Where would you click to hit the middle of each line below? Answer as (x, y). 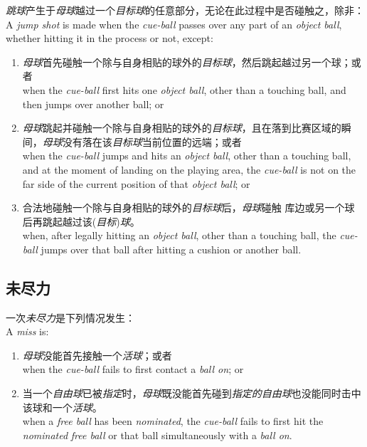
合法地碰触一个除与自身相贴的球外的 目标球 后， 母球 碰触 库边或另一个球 (188, 207)
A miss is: (27, 331)
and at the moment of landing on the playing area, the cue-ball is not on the (189, 169)
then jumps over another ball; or (93, 104)
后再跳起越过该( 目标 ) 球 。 (81, 221)
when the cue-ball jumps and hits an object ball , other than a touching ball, (187, 156)
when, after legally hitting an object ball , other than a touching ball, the (179, 235)
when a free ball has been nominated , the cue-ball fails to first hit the (173, 421)
